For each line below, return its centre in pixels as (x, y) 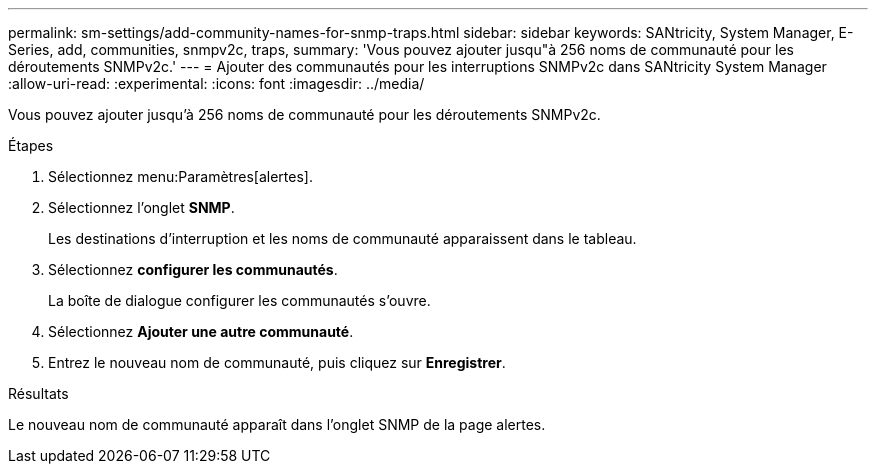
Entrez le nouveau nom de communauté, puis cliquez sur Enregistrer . (277, 362)
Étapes (31, 145)
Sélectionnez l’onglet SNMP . (141, 207)
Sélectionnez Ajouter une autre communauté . (201, 331)
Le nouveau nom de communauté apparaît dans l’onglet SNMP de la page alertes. (277, 424)
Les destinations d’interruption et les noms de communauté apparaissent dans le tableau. (342, 238)
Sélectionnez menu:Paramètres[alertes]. (180, 176)
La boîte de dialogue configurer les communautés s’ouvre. (239, 300)
